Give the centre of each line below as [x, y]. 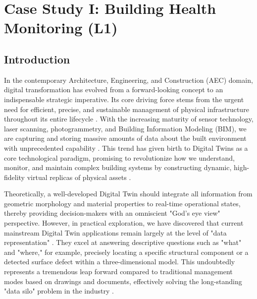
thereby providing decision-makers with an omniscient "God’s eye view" [112, 213]
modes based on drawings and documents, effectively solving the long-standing [123, 281]
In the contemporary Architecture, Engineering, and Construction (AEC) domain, [128, 80]
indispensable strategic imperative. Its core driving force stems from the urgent [124, 99]
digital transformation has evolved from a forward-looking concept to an [114, 90]
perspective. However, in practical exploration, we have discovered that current [124, 223]
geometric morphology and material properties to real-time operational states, [122, 203]
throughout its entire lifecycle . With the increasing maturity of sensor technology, [129, 119]
